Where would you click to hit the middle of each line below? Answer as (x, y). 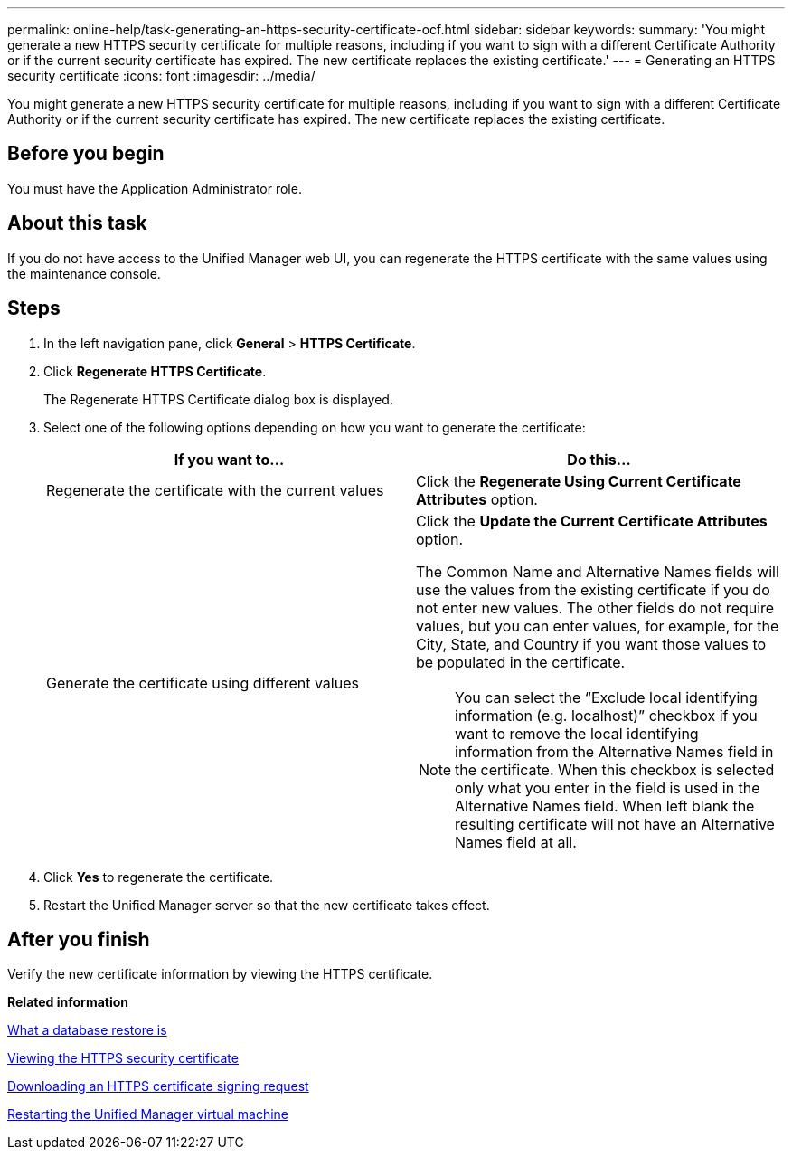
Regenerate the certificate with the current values (215, 490)
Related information (68, 1002)
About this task (77, 223)
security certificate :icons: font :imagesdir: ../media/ (161, 76)
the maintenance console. (84, 273)
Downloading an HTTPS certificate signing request (158, 1086)
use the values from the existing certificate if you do (593, 589)
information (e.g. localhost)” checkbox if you (606, 715)
